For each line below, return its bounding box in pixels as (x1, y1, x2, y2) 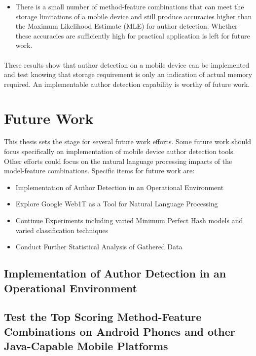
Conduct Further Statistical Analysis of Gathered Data (15, 241, 183, 252)
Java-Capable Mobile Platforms (4, 338, 168, 354)
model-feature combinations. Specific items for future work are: (4, 165, 195, 176)
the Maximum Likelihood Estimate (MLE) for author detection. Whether (15, 21, 238, 31)
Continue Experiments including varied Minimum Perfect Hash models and (15, 215, 243, 226)
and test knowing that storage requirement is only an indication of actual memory (4, 69, 253, 79)
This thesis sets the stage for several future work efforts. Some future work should (4, 136, 252, 147)
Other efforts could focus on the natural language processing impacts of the (4, 156, 232, 166)
